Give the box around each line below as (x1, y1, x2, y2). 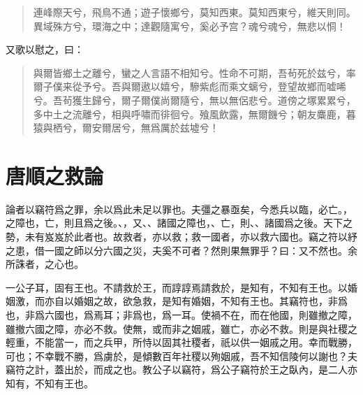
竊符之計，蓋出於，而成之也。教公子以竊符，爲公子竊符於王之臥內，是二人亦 (6, 362, 357, 377)
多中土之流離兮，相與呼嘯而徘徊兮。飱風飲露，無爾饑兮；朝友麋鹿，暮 (33, 106, 356, 121)
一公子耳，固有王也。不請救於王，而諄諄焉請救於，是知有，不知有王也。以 (6, 280, 348, 294)
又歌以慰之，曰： (6, 42, 84, 57)
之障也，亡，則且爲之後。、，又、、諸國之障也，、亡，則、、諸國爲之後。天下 (6, 215, 343, 230)
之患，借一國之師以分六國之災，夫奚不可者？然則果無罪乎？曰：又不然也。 (6, 243, 348, 257)
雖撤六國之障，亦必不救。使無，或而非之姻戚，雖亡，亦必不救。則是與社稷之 (6, 321, 357, 336)
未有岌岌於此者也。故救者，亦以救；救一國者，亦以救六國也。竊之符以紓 (24, 229, 357, 244)
